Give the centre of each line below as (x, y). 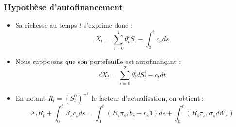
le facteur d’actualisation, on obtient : (148, 98)
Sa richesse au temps (46, 25)
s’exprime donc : (108, 25)
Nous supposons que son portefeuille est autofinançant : (98, 61)
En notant (30, 98)
